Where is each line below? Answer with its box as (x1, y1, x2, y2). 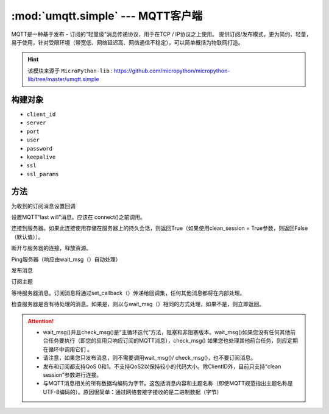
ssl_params (26, 171, 59, 177)
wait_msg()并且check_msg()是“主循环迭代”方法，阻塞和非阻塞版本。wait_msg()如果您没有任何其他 (43, 328, 291, 335)
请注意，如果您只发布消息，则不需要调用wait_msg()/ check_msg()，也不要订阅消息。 (43, 354, 256, 362)
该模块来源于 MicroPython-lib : (27, 67, 113, 74)
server (26, 120, 46, 126)
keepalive (26, 153, 56, 160)
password (26, 145, 53, 152)
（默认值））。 (11, 233, 44, 240)
